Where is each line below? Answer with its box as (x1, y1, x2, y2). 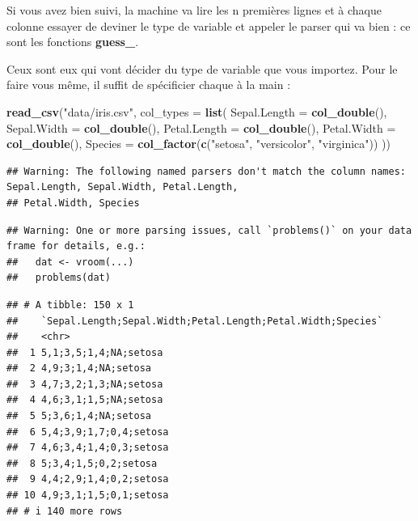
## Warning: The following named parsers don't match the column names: (6, 165, 406, 177)
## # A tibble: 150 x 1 (6, 299, 134, 311)
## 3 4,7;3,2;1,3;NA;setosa (6, 378, 163, 390)
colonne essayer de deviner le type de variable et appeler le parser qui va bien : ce (6, 17, 411, 34)
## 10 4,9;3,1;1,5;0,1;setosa (6, 489, 169, 502)
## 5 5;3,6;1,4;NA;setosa (6, 410, 151, 422)
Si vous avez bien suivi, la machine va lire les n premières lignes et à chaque (6, 2, 382, 18)
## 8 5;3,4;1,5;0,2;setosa (6, 457, 158, 469)
